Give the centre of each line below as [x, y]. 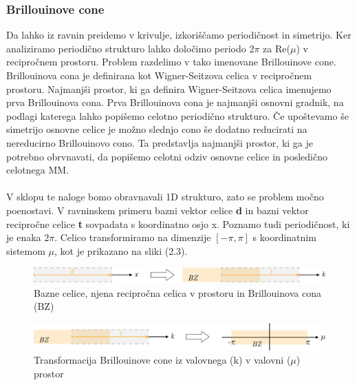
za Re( [277, 48]
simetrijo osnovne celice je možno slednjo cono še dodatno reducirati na [157, 129]
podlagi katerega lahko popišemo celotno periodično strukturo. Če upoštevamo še [177, 115]
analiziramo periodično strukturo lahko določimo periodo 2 [130, 48]
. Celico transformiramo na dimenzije [133, 237]
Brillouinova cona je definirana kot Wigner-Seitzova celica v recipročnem [159, 75]
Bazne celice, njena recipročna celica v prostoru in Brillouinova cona [177, 292]
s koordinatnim [284, 237]
